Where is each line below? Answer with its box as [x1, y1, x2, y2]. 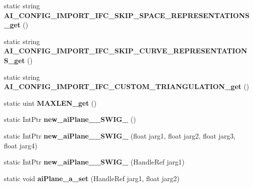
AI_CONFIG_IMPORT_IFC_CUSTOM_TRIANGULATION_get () [4, 81, 249, 92]
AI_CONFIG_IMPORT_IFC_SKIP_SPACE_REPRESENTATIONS [4, 10, 250, 20]
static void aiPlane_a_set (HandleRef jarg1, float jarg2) [4, 173, 180, 183]
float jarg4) [4, 140, 38, 150]
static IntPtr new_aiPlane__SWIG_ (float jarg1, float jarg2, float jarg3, [4, 130, 236, 140]
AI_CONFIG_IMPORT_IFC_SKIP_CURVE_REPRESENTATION [4, 46, 248, 56]
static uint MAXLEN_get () [4, 97, 97, 108]
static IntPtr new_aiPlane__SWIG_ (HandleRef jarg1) [4, 157, 185, 167]
